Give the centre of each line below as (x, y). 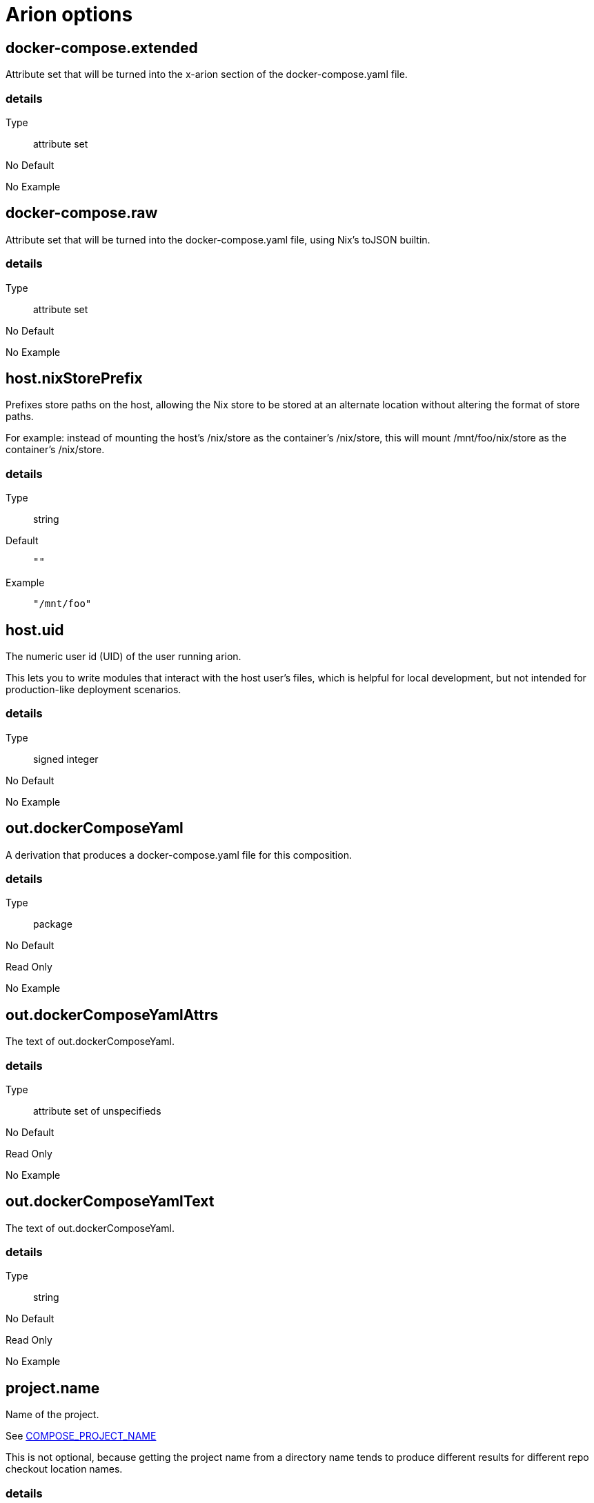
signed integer (66, 759)
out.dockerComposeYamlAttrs (112, 1015)
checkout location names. (64, 1469)
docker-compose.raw (82, 213)
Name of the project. (52, 1415)
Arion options (69, 14)
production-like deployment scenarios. (93, 689)
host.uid (35, 630)
